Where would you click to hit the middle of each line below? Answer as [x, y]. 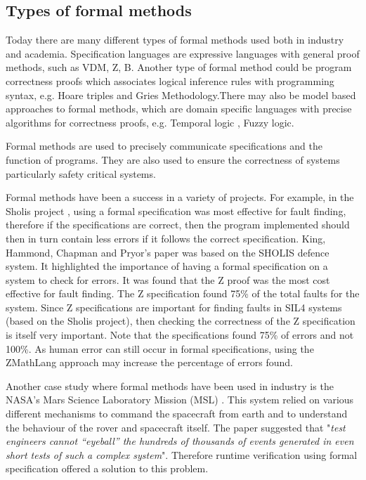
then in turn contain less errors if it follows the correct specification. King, [166, 238]
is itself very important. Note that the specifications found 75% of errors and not [180, 335]
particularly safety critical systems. [81, 173]
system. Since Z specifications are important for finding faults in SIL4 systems [174, 307]
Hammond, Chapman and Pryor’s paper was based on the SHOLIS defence [168, 252]
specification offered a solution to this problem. [107, 468]
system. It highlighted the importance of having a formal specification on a [167, 266]
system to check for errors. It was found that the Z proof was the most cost [168, 279]
